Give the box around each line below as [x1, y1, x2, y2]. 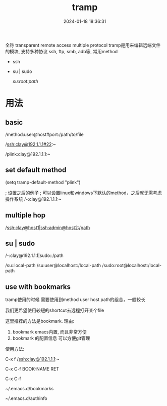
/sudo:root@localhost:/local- [101, 263, 162, 269]
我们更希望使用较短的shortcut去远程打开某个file [5, 307, 104, 313]
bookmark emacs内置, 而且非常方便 [12, 329, 87, 335]
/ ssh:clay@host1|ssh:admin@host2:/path [5, 225, 90, 231]
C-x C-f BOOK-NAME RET [5, 366, 60, 372]
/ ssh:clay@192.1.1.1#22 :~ [5, 141, 57, 147]
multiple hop [5, 211, 46, 219]
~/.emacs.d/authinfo [5, 395, 47, 401]
